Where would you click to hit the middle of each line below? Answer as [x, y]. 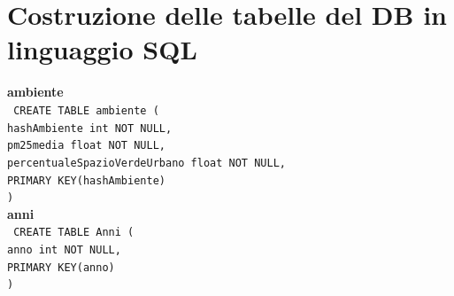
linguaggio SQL [102, 49]
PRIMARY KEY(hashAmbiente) [86, 180]
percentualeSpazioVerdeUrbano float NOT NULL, [146, 163]
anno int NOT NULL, [64, 250]
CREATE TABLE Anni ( [74, 233]
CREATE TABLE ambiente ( [86, 110]
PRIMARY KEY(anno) [61, 267]
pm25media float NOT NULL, [86, 146]
